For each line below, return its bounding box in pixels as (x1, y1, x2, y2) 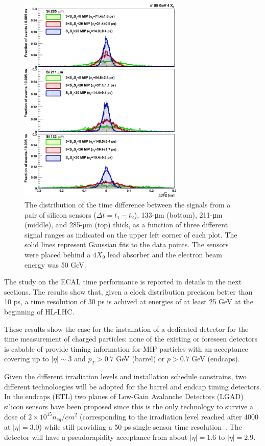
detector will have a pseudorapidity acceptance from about (4, 431, 188, 442)
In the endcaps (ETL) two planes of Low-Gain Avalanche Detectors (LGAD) (4, 391, 244, 402)
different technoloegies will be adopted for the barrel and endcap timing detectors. (4, 381, 261, 391)
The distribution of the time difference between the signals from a (25, 199, 231, 210)
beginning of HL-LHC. (4, 306, 75, 317)
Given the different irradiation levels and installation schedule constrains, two (4, 371, 247, 382)
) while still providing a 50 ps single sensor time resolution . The (39, 421, 242, 432)
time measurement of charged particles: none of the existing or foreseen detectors (4, 333, 258, 344)
